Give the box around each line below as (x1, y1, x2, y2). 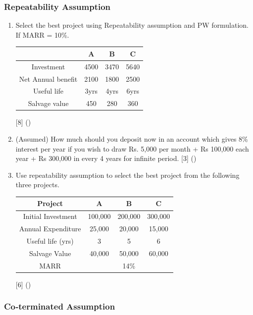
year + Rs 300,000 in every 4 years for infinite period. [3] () (15, 153, 197, 163)
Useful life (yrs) (26, 235, 74, 246)
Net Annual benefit (19, 73, 78, 84)
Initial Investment (23, 211, 77, 221)
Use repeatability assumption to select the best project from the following (15, 169, 240, 180)
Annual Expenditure (19, 223, 81, 234)
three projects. (15, 179, 59, 190)
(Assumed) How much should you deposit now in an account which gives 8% (15, 133, 248, 144)
